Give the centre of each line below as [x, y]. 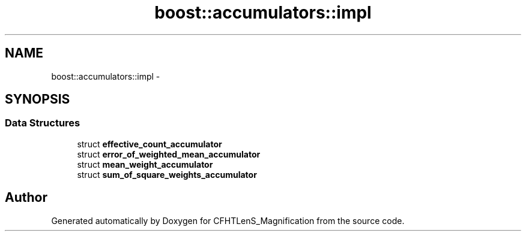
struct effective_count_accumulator [150, 144]
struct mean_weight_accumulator [145, 164]
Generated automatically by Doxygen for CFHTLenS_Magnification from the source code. [228, 220]
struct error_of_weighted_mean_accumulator [169, 154]
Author [26, 198]
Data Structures [43, 123]
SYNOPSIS [38, 99]
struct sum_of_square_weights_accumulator [167, 174]
